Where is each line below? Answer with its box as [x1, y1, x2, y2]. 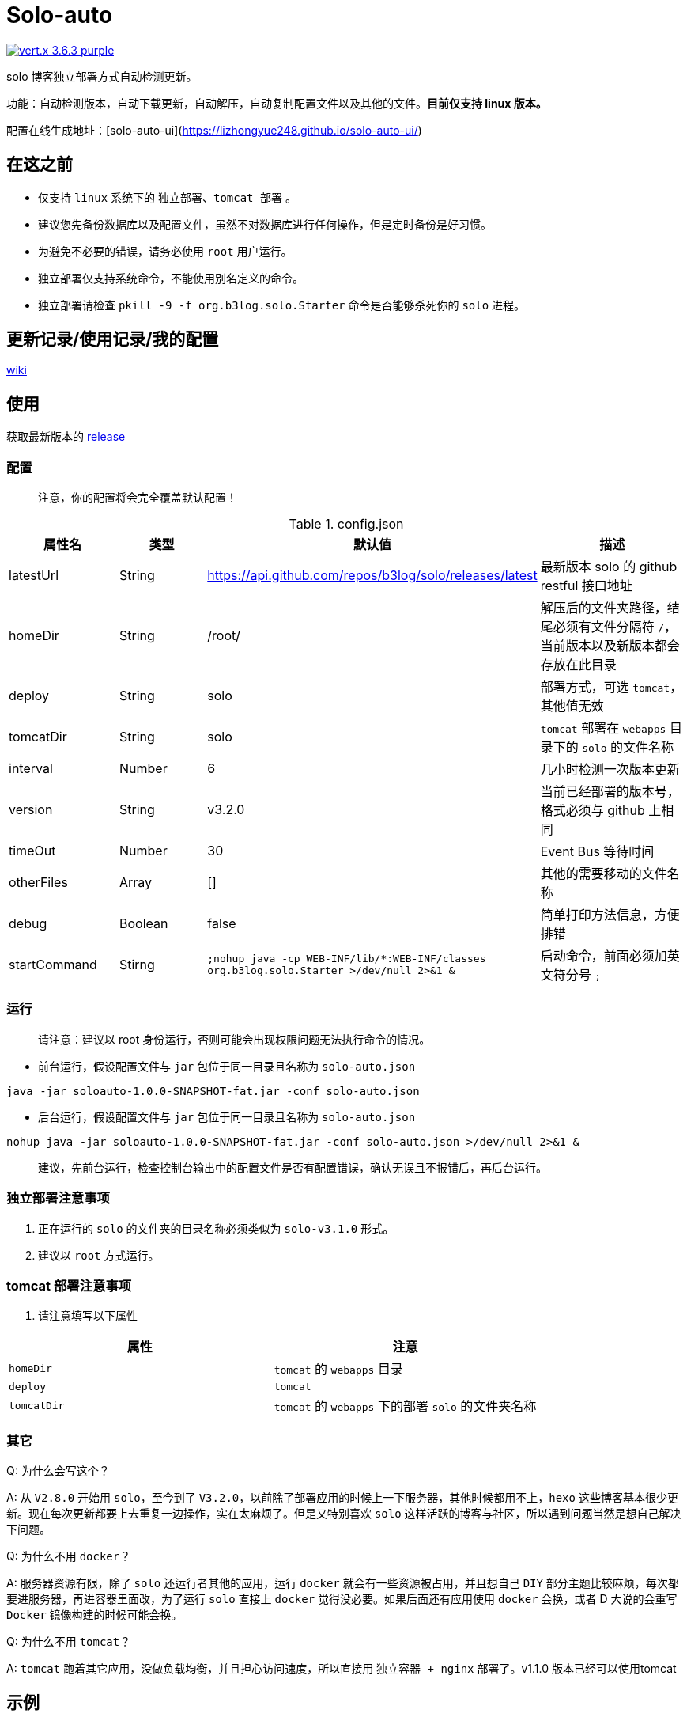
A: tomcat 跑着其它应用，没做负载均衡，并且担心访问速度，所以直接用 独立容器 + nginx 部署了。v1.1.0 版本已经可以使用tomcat [6, 1662, 677, 1676]
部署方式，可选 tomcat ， [540, 679, 683, 696]
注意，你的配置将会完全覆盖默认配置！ [38, 491, 237, 505]
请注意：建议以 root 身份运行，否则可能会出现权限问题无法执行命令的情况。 [38, 1032, 431, 1046]
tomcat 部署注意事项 [6, 1277, 132, 1294]
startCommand [9, 957, 97, 973]
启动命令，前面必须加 [540, 948, 667, 965]
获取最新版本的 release [6, 430, 126, 444]
